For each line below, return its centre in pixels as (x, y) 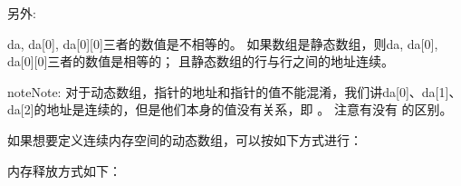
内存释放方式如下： (64, 170)
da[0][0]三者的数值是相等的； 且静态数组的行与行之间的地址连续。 (201, 61)
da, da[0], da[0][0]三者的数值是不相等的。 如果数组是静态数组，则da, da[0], (223, 43)
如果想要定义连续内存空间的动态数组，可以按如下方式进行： (185, 139)
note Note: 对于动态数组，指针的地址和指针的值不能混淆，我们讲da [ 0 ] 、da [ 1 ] (228, 91)
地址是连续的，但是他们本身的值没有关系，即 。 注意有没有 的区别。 (250, 109)
